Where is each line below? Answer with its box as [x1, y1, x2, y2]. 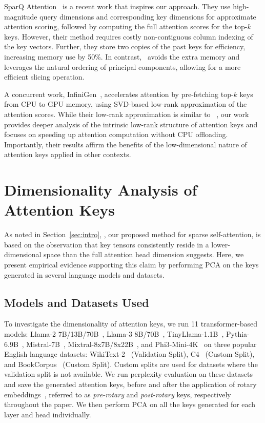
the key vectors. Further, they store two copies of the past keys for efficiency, [4, 41, 246, 52]
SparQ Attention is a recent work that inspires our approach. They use [4, 1, 231, 11]
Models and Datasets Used [4, 294, 149, 310]
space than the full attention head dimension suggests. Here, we [44, 249, 244, 260]
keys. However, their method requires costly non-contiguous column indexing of [4, 31, 253, 42]
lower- [211, 239, 230, 249]
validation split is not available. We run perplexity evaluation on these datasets [4, 369, 253, 379]
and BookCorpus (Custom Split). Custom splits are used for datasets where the [4, 358, 258, 369]
